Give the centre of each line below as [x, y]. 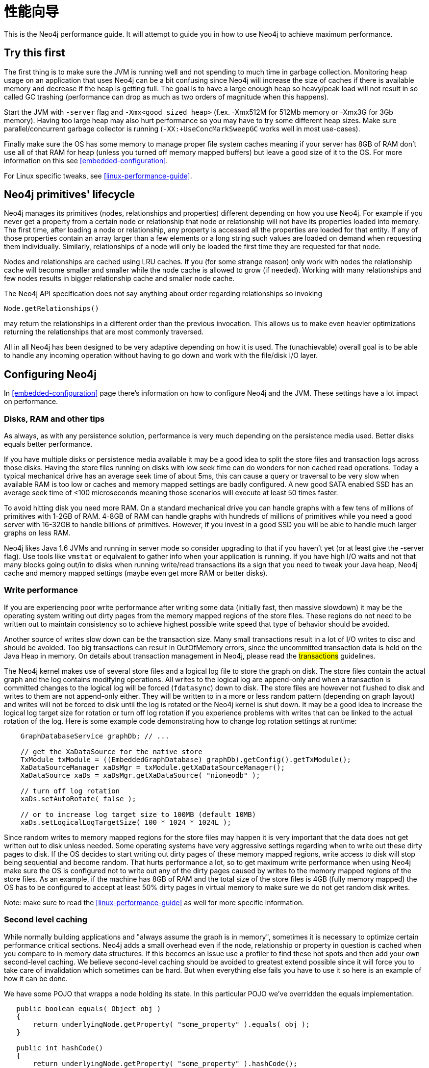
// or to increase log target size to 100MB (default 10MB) [138, 814]
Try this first [35, 53]
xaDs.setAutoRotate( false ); [78, 799]
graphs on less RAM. [38, 533]
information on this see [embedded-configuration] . [86, 160]
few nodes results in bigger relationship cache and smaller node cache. [119, 279]
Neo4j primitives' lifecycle [70, 195]
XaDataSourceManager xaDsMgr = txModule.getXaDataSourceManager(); [153, 767]
